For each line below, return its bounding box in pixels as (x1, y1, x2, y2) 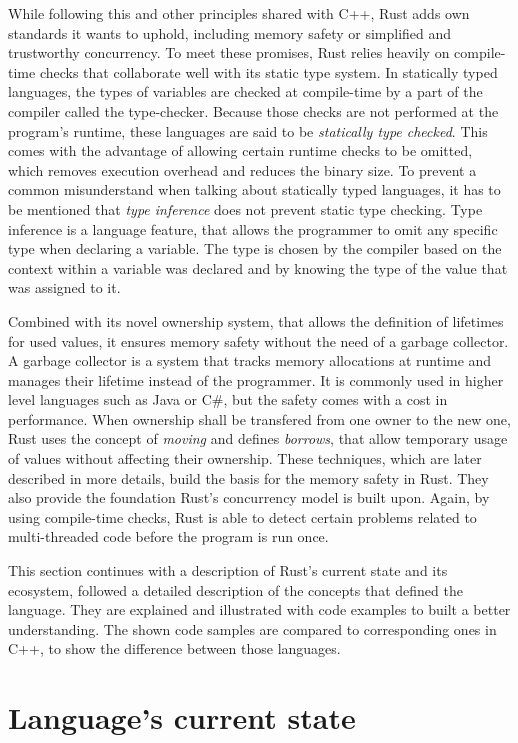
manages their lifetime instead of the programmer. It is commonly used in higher (8, 369, 504, 390)
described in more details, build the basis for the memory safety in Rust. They (8, 467, 489, 488)
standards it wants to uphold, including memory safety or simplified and (8, 22, 452, 43)
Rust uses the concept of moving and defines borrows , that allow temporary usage (8, 428, 508, 449)
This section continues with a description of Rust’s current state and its (8, 560, 448, 581)
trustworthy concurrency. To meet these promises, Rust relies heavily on (8, 42, 450, 63)
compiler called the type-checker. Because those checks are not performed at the (8, 100, 499, 121)
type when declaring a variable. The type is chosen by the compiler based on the (8, 238, 502, 259)
